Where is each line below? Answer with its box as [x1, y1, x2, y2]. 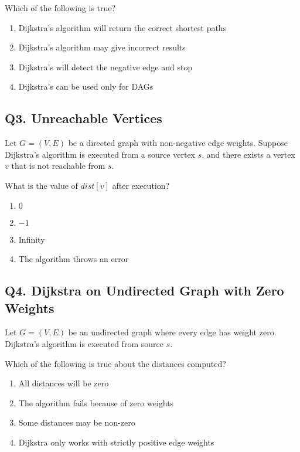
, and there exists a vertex [202, 148, 295, 160]
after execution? [112, 179, 170, 191]
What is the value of [5, 179, 78, 191]
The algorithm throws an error [18, 253, 129, 265]
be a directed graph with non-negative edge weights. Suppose [68, 137, 288, 149]
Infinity [18, 233, 45, 245]
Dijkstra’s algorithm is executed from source [5, 337, 163, 349]
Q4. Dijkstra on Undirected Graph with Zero [5, 281, 284, 300]
